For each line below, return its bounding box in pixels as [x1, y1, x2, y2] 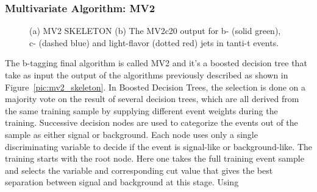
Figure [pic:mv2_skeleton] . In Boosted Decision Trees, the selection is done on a [5, 80, 306, 93]
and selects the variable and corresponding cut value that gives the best [5, 163, 273, 176]
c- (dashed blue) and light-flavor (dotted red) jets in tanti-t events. [29, 36, 279, 49]
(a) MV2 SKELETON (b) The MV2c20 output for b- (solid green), [29, 24, 281, 37]
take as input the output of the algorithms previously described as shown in [5, 69, 288, 81]
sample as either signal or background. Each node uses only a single [5, 128, 258, 140]
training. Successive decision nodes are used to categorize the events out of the [5, 116, 298, 129]
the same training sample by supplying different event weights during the [5, 104, 278, 117]
